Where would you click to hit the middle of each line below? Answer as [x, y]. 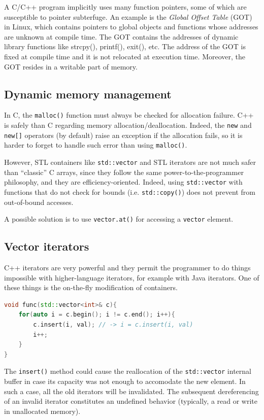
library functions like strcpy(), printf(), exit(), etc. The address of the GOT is [125, 46]
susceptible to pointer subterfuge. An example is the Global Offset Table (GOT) [128, 16]
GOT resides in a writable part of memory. [71, 66]
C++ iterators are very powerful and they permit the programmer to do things [127, 267]
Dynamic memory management [88, 94]
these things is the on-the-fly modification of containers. [91, 287]
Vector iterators [47, 246]
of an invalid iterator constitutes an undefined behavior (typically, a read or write [131, 401]
